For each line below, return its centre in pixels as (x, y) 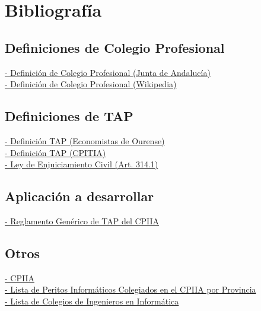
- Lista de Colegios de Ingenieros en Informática (92, 301)
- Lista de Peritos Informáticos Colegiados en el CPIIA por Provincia (130, 289)
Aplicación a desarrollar (79, 196)
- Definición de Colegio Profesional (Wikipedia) (91, 84)
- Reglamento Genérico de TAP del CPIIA (82, 220)
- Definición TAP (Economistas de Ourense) (85, 140)
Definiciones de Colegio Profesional (115, 47)
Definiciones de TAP (69, 116)
